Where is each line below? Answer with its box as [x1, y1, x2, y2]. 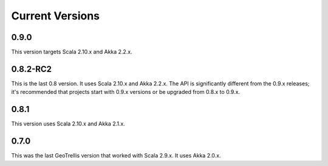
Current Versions [11, 9, 100, 22]
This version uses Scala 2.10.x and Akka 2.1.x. [11, 120, 126, 127]
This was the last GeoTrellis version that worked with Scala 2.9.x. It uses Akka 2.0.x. [11, 152, 221, 159]
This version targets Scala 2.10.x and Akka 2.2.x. [11, 48, 133, 56]
